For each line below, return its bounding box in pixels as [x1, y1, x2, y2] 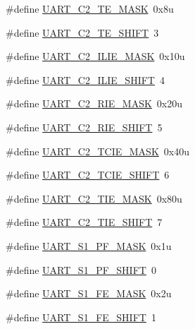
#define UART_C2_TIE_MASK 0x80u [6, 191, 182, 205]
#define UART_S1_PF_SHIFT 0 [6, 262, 156, 277]
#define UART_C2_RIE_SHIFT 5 [6, 119, 163, 134]
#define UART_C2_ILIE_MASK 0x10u [6, 49, 185, 64]
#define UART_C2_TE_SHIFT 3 [6, 25, 159, 40]
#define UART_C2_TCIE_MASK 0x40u [6, 143, 189, 158]
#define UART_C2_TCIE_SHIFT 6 [6, 167, 170, 182]
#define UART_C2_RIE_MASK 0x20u [6, 96, 183, 111]
